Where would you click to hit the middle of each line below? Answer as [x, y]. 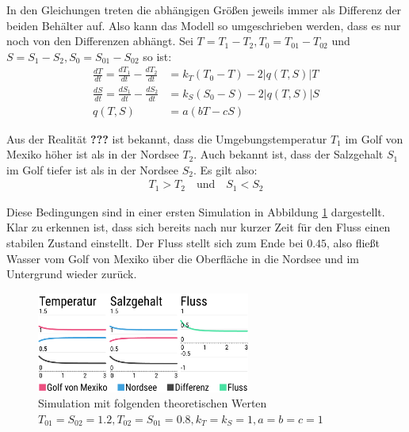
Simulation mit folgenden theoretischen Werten [153, 403]
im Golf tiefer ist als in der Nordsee [93, 169]
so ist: [157, 56]
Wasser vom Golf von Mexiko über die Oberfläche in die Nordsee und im [183, 258]
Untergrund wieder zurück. [72, 274]
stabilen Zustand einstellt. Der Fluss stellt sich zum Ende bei [155, 243]
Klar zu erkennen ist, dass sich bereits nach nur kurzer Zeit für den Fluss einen [199, 227]
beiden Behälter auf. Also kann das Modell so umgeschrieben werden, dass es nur [204, 25]
